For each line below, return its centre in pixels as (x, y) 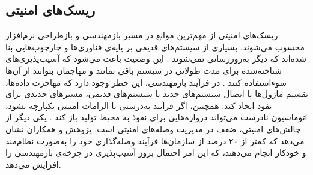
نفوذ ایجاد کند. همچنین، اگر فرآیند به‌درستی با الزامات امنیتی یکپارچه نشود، (139, 105)
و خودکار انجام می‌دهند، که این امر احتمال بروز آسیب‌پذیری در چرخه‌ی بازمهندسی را (156, 153)
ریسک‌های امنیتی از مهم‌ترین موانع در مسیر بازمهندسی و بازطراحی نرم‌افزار (142, 35)
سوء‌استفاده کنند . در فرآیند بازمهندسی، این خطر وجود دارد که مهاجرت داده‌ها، (146, 82)
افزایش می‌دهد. (33, 164)
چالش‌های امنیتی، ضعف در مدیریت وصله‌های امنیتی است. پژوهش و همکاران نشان (153, 129)
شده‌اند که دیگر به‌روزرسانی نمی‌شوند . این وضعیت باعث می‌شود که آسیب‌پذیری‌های (156, 58)
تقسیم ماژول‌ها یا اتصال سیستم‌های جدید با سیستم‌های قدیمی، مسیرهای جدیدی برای (157, 94)
